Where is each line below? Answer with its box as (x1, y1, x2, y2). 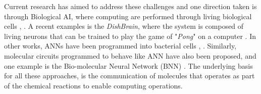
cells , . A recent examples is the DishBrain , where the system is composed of (4, 21, 244, 31)
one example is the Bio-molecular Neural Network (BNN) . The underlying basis (4, 60, 253, 71)
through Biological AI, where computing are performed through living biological (4, 11, 252, 21)
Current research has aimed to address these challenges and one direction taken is (4, 1, 257, 11)
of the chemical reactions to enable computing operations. (4, 80, 183, 90)
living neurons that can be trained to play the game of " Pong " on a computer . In (4, 30, 256, 41)
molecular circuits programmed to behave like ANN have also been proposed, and (4, 50, 256, 61)
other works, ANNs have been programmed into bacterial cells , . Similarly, (4, 40, 237, 51)
